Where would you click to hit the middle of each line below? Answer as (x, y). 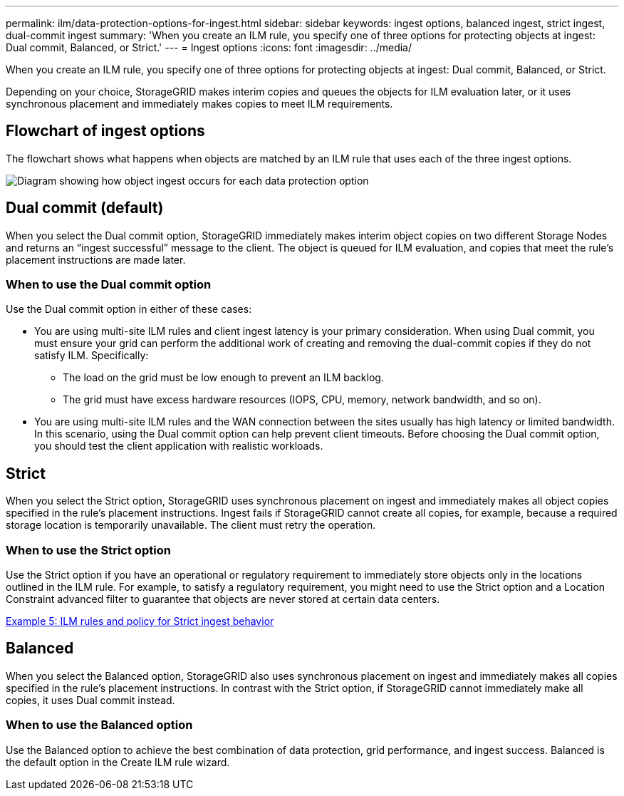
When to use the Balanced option (99, 725)
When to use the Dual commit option (109, 285)
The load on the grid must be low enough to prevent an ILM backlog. (223, 378)
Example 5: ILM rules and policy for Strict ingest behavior (140, 621)
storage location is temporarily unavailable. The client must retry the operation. (191, 525)
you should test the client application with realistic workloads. (179, 446)
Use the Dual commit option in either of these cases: (129, 309)
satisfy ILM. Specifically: (92, 356)
